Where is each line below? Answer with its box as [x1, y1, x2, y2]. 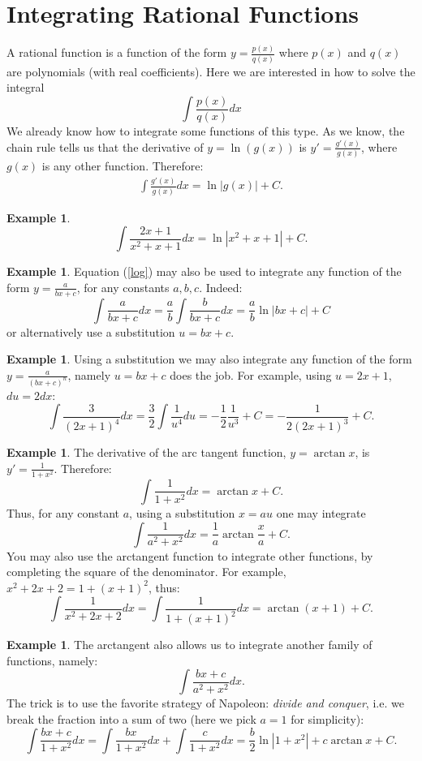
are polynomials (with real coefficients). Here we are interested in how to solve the [6, 62, 416, 80]
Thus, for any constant [6, 504, 120, 521]
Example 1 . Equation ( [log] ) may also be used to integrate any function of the [6, 263, 402, 280]
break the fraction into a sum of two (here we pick [6, 711, 256, 728]
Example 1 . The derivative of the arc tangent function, [6, 444, 286, 461]
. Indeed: [199, 278, 243, 295]
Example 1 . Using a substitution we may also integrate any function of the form [6, 350, 412, 368]
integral [6, 79, 45, 96]
